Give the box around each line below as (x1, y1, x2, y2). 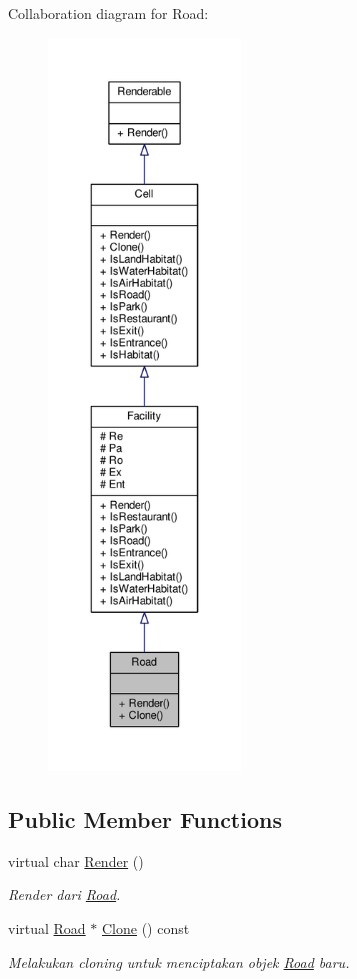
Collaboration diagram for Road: (8, 3, 209, 23)
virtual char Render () (8, 850, 144, 871)
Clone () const (102, 917, 190, 938)
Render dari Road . (8, 884, 121, 905)
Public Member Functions (8, 803, 282, 834)
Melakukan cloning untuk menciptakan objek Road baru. (8, 951, 350, 972)
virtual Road (8, 917, 86, 938)
